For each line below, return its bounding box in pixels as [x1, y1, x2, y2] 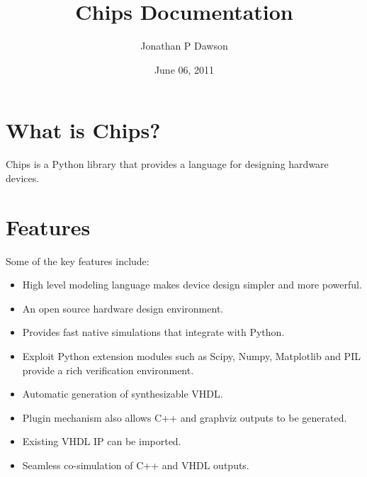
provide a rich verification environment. [22, 362, 194, 377]
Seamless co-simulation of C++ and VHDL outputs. [22, 457, 249, 472]
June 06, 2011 [154, 62, 215, 77]
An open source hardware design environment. [22, 301, 224, 315]
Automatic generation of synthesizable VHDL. [22, 386, 223, 401]
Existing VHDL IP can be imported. [22, 434, 181, 449]
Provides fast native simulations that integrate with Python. [22, 325, 285, 339]
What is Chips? [6, 116, 161, 145]
